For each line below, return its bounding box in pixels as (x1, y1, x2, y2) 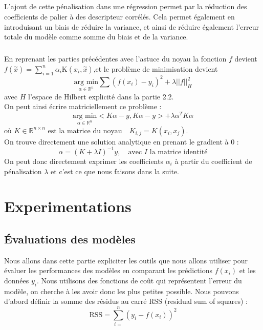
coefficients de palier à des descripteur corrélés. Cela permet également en (4, 11, 235, 22)
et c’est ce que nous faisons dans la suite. (51, 166, 179, 176)
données (4, 275, 29, 285)
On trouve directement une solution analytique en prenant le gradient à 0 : (4, 136, 239, 147)
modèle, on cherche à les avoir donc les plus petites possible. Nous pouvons (4, 285, 239, 296)
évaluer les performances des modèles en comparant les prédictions (4, 265, 212, 276)
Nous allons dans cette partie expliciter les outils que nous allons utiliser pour (4, 255, 248, 265)
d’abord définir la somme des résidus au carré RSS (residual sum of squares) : (4, 296, 248, 306)
